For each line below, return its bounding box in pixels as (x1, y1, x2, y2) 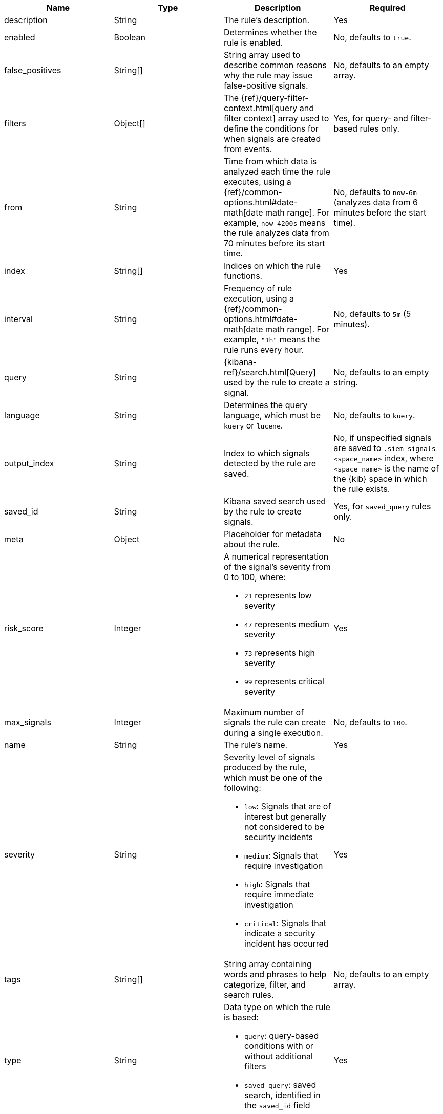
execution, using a (224, 293, 294, 304)
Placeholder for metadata (224, 529, 322, 539)
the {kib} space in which (333, 474, 427, 484)
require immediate (244, 889, 314, 899)
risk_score (4, 623, 44, 633)
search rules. (224, 990, 274, 1000)
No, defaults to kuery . (333, 410, 415, 420)
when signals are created (224, 134, 321, 144)
